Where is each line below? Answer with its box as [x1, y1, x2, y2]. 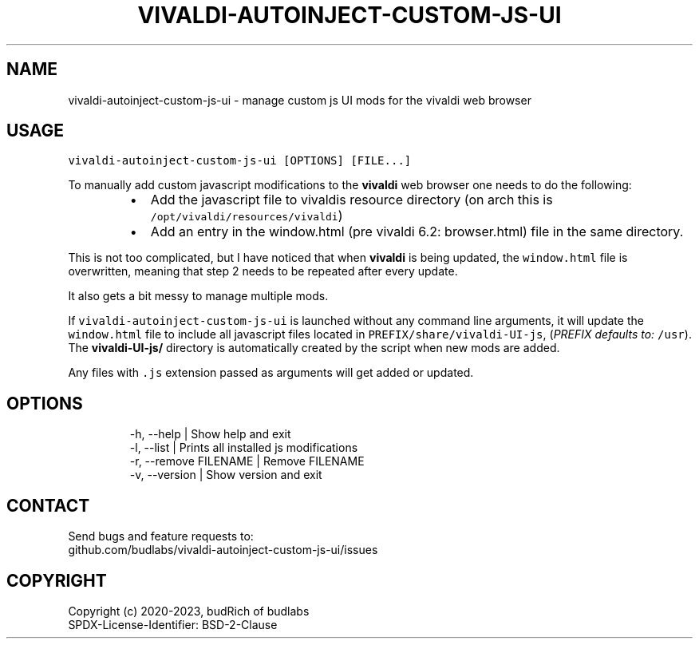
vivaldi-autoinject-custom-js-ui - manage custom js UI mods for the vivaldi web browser [68, 93, 531, 107]
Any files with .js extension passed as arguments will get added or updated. [68, 366, 474, 380]
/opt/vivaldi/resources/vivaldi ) [150, 208, 343, 224]
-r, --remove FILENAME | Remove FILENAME [129, 454, 365, 469]
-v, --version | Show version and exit [129, 468, 322, 482]
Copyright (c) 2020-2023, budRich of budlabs [68, 603, 310, 618]
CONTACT [6, 495, 90, 516]
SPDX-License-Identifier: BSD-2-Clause [68, 617, 278, 631]
